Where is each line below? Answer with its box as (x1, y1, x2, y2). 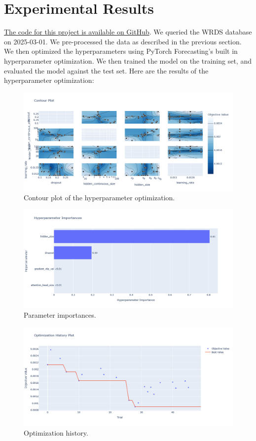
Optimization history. (24, 427, 88, 438)
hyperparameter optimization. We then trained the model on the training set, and (4, 55, 252, 66)
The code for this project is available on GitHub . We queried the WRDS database (4, 27, 252, 37)
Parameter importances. (24, 310, 96, 320)
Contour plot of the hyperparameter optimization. (24, 192, 175, 203)
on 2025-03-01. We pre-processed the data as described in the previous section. (4, 36, 242, 46)
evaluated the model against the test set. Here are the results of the (4, 65, 209, 75)
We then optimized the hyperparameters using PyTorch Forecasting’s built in (4, 46, 238, 56)
